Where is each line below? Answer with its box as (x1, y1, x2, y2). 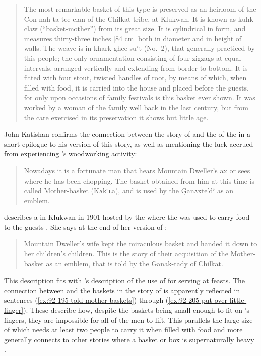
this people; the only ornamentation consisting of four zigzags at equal (24, 52, 241, 63)
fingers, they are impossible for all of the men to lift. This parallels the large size (4, 314, 253, 325)
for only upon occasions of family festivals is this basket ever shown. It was (24, 92, 255, 103)
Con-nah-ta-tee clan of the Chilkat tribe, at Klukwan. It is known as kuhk (24, 13, 254, 24)
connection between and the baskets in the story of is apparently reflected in (4, 285, 240, 295)
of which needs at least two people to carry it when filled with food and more (4, 324, 243, 335)
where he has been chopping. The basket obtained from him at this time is (24, 175, 255, 186)
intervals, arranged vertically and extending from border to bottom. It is (24, 62, 248, 73)
